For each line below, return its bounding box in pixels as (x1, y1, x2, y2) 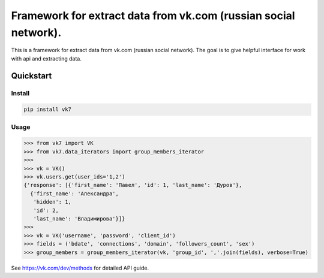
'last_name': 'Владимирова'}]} (33, 215, 125, 222)
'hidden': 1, (33, 198, 72, 206)
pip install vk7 (23, 106, 72, 113)
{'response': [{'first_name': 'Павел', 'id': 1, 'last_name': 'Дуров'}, (23, 182, 242, 189)
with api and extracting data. (11, 55, 82, 62)
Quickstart (11, 71, 52, 81)
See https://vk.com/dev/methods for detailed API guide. (11, 264, 149, 271)
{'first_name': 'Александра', (30, 190, 119, 197)
